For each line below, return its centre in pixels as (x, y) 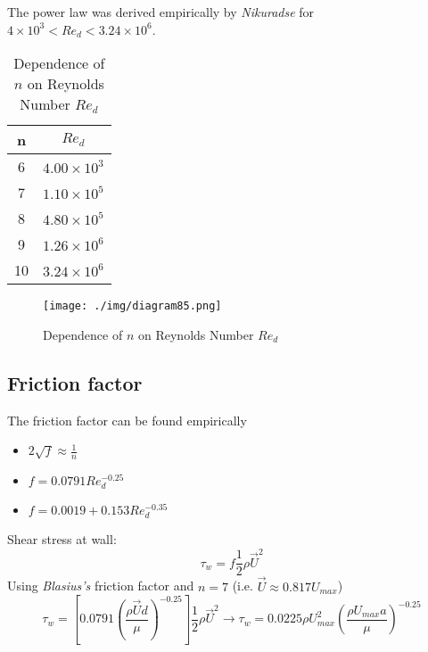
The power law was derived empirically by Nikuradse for (161, 12)
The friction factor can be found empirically (127, 420)
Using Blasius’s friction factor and (101, 586)
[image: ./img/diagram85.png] (132, 306)
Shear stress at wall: (62, 539)
